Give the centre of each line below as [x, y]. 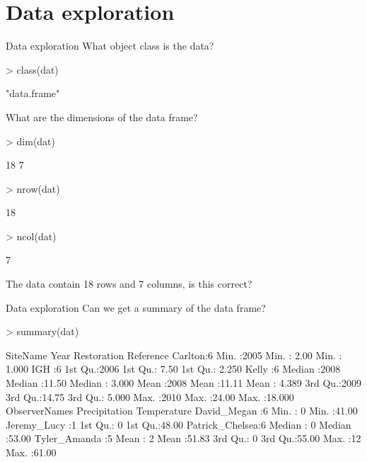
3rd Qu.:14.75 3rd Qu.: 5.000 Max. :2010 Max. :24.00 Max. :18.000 [150, 396]
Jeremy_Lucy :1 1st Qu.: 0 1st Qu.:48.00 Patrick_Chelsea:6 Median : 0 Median [179, 424]
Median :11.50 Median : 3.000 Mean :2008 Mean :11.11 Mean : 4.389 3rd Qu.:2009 [183, 383]
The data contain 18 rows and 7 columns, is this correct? [129, 284]
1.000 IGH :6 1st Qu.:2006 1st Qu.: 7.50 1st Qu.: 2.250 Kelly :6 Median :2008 [173, 369]
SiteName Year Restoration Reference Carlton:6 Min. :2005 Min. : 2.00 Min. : [174, 355]
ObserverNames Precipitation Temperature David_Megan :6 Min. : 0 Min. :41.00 [182, 411]
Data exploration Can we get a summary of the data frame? [136, 307]
